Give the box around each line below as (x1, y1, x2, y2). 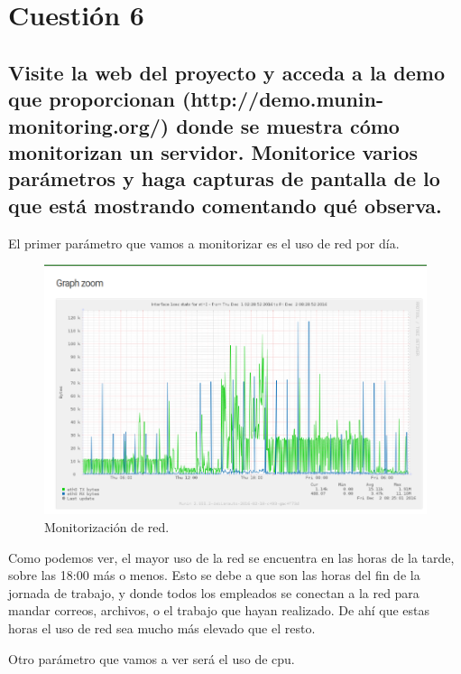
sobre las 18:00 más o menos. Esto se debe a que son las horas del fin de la (8, 566, 420, 585)
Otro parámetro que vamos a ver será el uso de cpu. (8, 649, 295, 668)
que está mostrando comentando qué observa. (8, 191, 442, 219)
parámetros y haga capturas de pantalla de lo (8, 164, 440, 192)
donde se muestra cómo (176, 111, 400, 139)
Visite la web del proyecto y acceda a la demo (8, 58, 446, 86)
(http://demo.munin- (181, 85, 383, 113)
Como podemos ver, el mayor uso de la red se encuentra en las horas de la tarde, (8, 548, 455, 566)
